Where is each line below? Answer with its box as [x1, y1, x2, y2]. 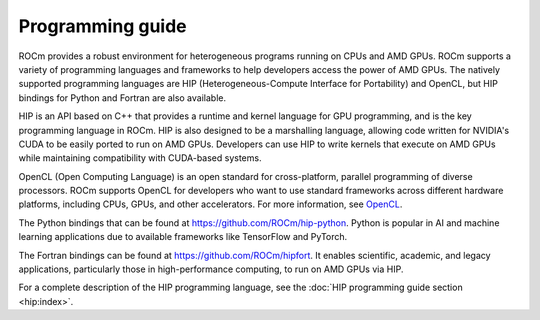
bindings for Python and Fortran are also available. [18, 91, 227, 104]
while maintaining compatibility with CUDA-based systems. [18, 152, 262, 164]
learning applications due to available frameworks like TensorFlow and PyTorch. [18, 231, 348, 243]
